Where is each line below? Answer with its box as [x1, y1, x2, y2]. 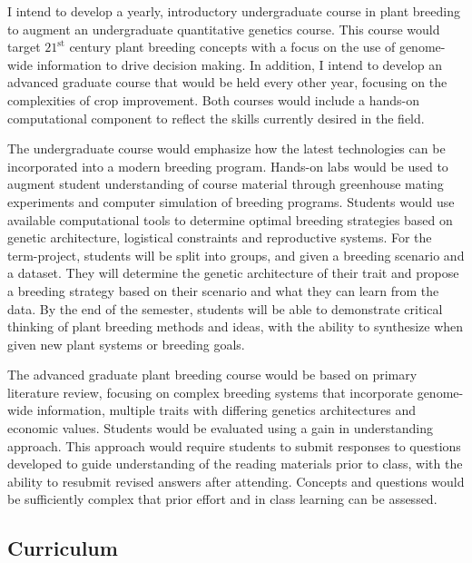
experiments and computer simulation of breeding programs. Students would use [7, 192, 455, 211]
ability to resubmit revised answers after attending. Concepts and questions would [7, 471, 465, 490]
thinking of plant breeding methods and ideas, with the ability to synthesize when [7, 317, 464, 336]
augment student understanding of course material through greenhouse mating [7, 174, 444, 193]
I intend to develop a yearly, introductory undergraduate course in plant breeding [7, 2, 460, 20]
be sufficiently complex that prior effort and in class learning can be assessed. [7, 489, 438, 509]
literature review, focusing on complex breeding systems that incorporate [7, 382, 413, 401]
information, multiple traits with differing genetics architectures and [36, 400, 417, 420]
